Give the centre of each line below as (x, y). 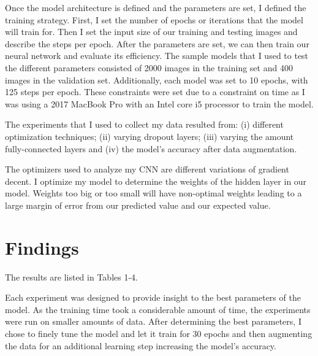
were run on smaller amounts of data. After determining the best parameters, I (153, 321)
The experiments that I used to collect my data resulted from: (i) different (144, 124)
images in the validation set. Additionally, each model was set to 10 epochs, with (157, 79)
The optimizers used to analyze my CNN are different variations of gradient (147, 169)
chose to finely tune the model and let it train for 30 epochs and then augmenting (159, 333)
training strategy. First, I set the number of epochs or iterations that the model (154, 19)
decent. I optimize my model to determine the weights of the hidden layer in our (156, 181)
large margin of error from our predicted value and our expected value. (138, 205)
